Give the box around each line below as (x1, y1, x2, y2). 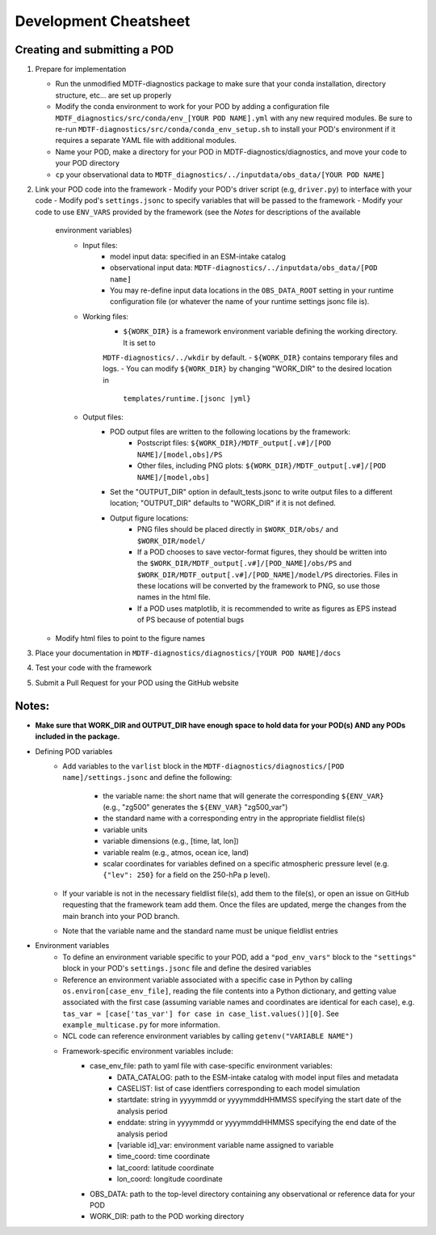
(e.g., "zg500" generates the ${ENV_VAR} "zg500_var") (103, 803, 288, 812)
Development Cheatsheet (15, 12, 191, 30)
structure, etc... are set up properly (55, 90, 172, 100)
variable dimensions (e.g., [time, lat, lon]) (103, 837, 240, 846)
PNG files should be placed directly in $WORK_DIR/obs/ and (137, 525, 339, 534)
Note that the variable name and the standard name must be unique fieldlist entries (62, 925, 338, 935)
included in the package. (35, 731, 120, 741)
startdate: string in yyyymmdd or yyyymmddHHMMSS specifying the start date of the (117, 1095, 401, 1105)
